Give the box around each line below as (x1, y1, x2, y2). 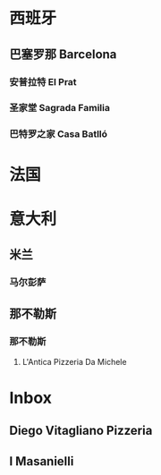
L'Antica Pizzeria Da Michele (21, 356, 127, 367)
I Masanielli (9, 454, 74, 469)
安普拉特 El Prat (9, 75, 78, 88)
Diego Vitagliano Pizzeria (9, 423, 153, 438)
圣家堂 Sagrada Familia (9, 102, 110, 115)
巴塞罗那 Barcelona (9, 47, 117, 62)
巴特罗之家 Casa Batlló (9, 128, 108, 140)
